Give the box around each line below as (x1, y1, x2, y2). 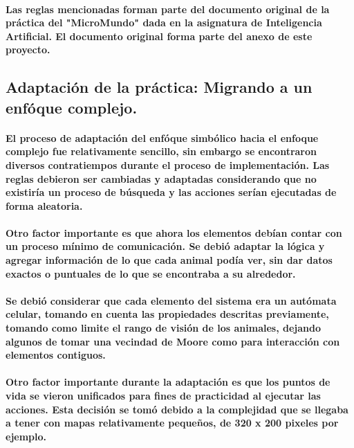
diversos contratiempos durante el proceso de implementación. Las (6, 157, 330, 172)
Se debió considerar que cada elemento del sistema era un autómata (6, 293, 337, 307)
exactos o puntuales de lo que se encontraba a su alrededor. (6, 266, 296, 280)
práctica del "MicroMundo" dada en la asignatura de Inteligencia (6, 15, 322, 30)
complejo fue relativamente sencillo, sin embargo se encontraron (6, 144, 317, 159)
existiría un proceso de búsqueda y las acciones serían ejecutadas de (6, 185, 337, 199)
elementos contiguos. (6, 348, 106, 362)
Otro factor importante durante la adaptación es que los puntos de (6, 375, 330, 389)
